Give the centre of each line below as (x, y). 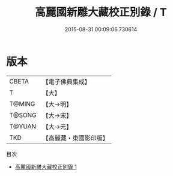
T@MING (22, 104)
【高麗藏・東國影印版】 (76, 138)
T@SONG (23, 115)
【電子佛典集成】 (67, 82)
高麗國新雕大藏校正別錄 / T (101, 12)
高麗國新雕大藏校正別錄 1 (46, 166)
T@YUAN (23, 126)
